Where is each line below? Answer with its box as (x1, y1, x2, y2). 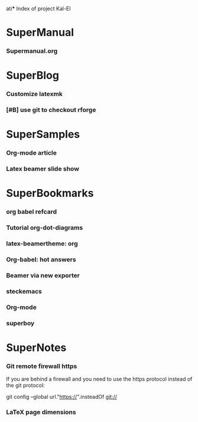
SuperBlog (6, 69, 59, 82)
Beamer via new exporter (6, 271, 80, 279)
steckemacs (6, 287, 43, 295)
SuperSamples (6, 127, 80, 141)
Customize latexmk (6, 90, 63, 98)
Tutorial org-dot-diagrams (6, 223, 83, 232)
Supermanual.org (6, 47, 58, 55)
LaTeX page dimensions (6, 408, 76, 417)
